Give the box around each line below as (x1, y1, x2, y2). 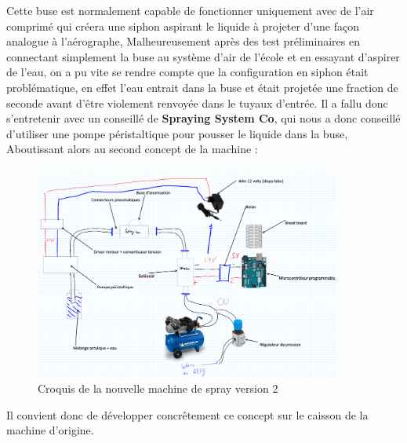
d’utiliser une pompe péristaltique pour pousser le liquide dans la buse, (6, 125, 348, 141)
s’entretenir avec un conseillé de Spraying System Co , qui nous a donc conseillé (6, 110, 401, 126)
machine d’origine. (6, 422, 94, 438)
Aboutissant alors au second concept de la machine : (6, 141, 258, 157)
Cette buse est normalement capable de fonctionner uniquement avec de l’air (6, 2, 374, 18)
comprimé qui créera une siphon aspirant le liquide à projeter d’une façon (6, 17, 359, 34)
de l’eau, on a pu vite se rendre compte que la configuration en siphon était (6, 64, 369, 80)
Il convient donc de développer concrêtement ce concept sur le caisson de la (6, 406, 369, 423)
